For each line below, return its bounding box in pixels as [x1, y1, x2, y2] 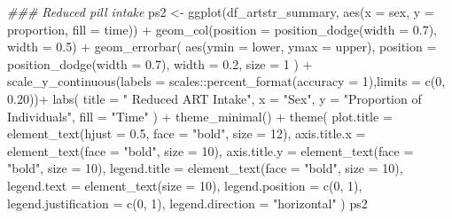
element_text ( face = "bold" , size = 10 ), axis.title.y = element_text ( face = [7, 141, 414, 160]
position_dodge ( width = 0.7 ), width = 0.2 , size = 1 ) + [7, 54, 313, 73]
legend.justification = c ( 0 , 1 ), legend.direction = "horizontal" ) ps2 [7, 193, 368, 212]
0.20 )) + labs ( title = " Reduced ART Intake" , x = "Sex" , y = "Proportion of [7, 89, 422, 107]
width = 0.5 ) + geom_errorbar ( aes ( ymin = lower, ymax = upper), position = [7, 37, 437, 56]
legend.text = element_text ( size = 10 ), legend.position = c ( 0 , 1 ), [7, 176, 362, 194]
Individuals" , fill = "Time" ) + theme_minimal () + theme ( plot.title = [7, 106, 393, 125]
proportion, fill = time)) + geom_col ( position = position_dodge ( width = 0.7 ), [7, 20, 437, 38]
